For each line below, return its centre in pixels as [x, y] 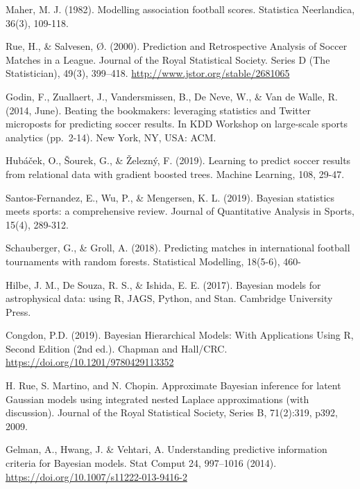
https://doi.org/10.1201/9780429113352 [90, 362]
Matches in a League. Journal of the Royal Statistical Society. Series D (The [168, 59]
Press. [18, 311]
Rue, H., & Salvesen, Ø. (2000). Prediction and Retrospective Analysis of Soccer [177, 46]
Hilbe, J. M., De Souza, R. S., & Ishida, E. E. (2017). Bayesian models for [163, 284]
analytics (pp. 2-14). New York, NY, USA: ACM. [111, 137]
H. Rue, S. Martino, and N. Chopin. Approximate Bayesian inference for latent [173, 385]
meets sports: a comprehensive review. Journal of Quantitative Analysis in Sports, [180, 211]
